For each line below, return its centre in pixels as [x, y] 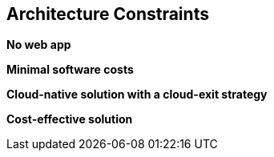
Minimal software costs [70, 70]
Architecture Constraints [108, 14]
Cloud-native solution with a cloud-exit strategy [137, 95]
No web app [39, 45]
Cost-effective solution [70, 119]
